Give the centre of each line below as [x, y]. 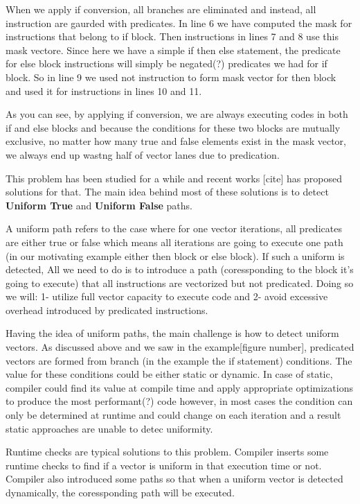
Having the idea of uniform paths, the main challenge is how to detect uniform [172, 333]
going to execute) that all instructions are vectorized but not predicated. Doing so [180, 283]
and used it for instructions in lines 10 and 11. [104, 90]
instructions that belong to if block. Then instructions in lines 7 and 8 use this [172, 36]
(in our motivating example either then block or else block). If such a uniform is [175, 255]
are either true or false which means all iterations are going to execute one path [174, 242]
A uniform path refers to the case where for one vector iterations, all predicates [174, 228]
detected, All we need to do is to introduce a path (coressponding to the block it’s [180, 269]
